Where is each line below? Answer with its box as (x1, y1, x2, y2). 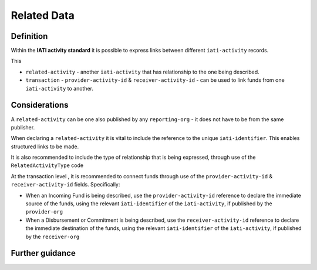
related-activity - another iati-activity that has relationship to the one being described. (25, 68, 259, 75)
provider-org (25, 209, 63, 215)
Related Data (11, 9, 75, 22)
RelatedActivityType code (11, 162, 84, 169)
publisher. (11, 124, 35, 131)
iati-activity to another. (25, 85, 94, 92)
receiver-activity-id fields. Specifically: (11, 181, 120, 188)
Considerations (11, 100, 69, 110)
